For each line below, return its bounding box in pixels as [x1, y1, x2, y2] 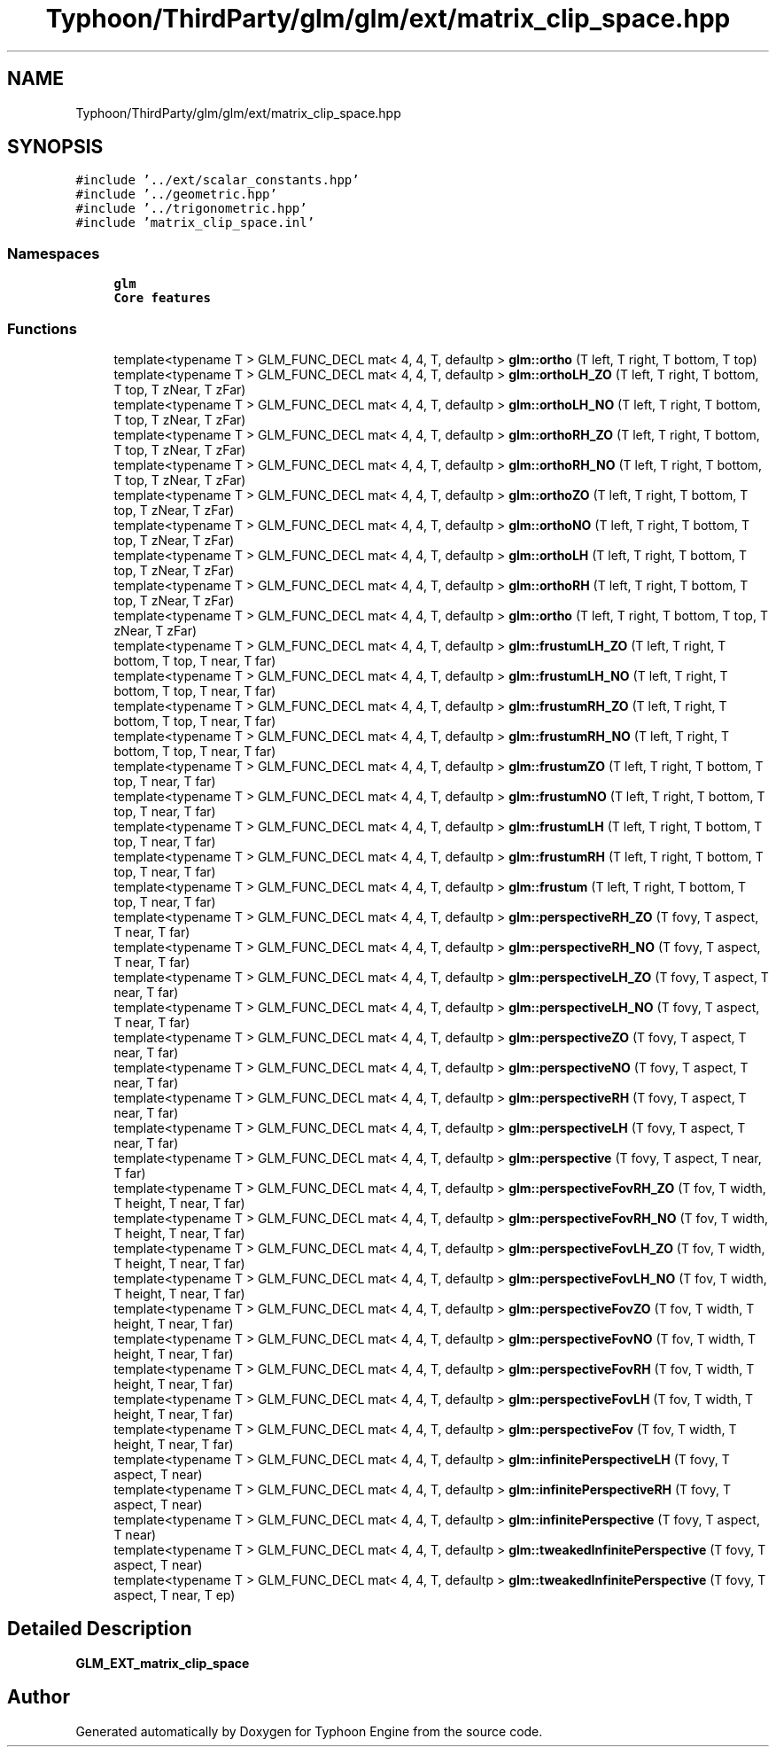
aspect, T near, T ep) [113, 1586, 236, 1602]
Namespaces [7, 244, 100, 262]
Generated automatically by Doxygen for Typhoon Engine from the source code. [75, 1723, 543, 1739]
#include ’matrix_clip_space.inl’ [75, 215, 315, 230]
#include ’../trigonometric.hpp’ [75, 201, 307, 216]
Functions [7, 319, 77, 338]
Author [7, 1686, 70, 1709]
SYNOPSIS [7, 136, 104, 159]
